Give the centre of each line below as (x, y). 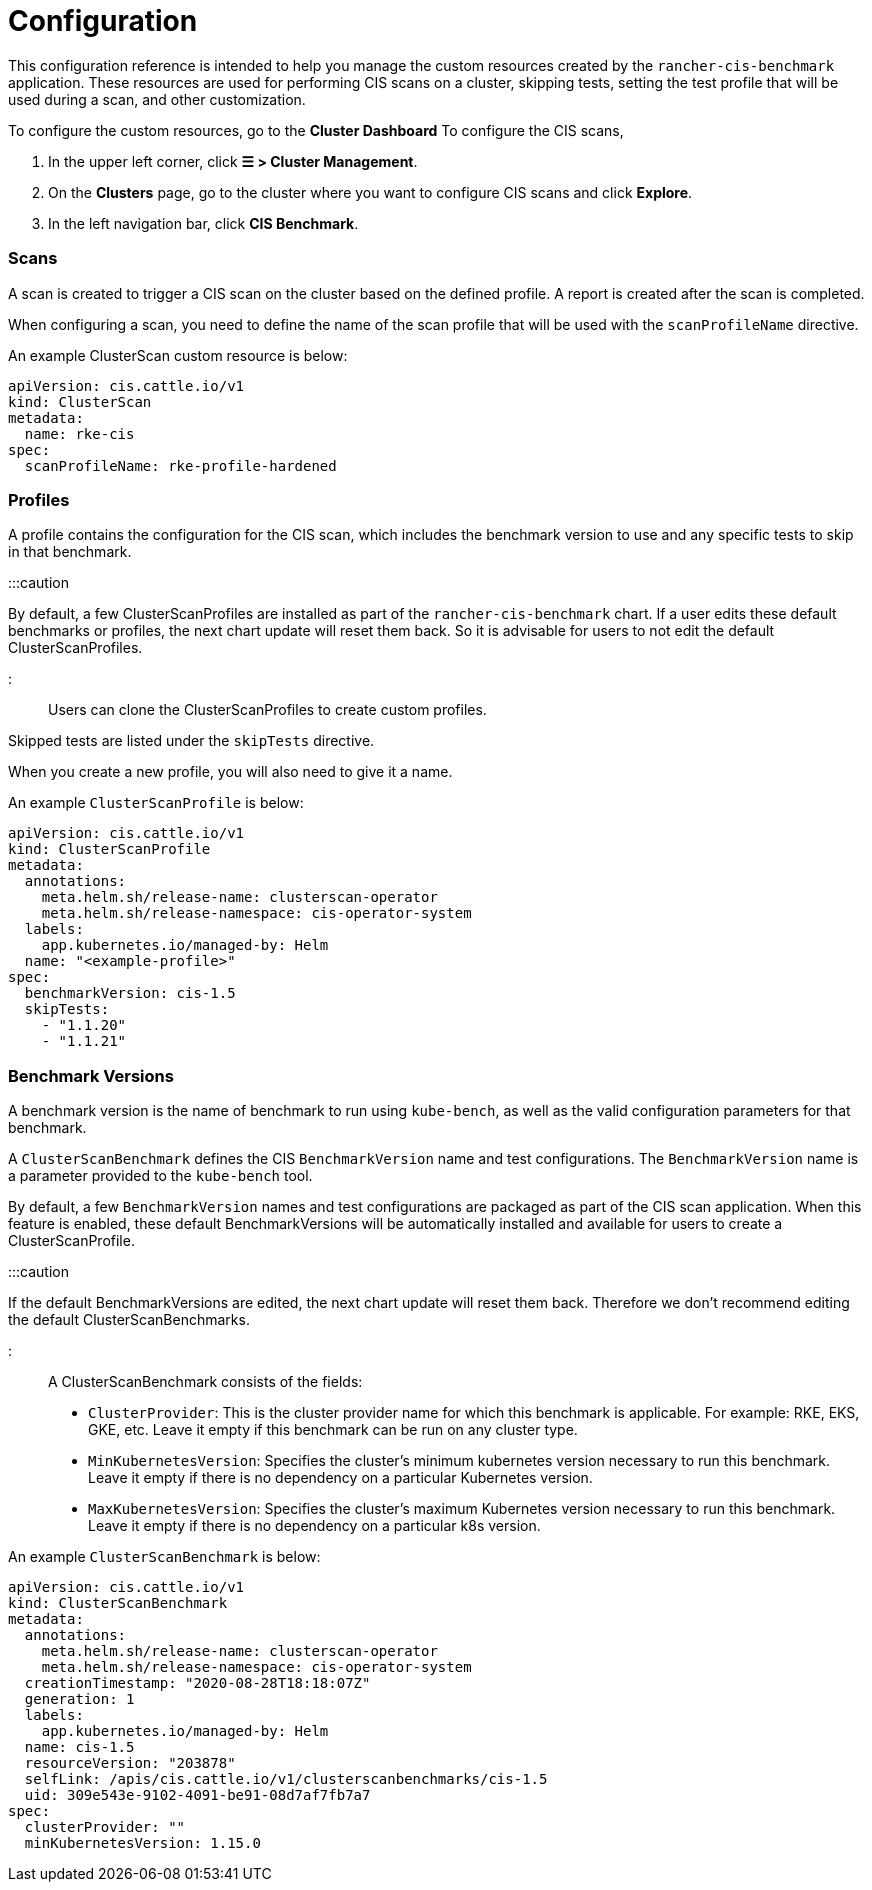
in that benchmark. (70, 552)
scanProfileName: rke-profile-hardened (180, 465)
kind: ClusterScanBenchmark (118, 1603)
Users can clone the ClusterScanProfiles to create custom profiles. (267, 710)
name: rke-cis (79, 433)
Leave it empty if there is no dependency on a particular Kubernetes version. (340, 1477)
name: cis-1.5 (79, 1747)
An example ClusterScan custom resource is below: (178, 355)
